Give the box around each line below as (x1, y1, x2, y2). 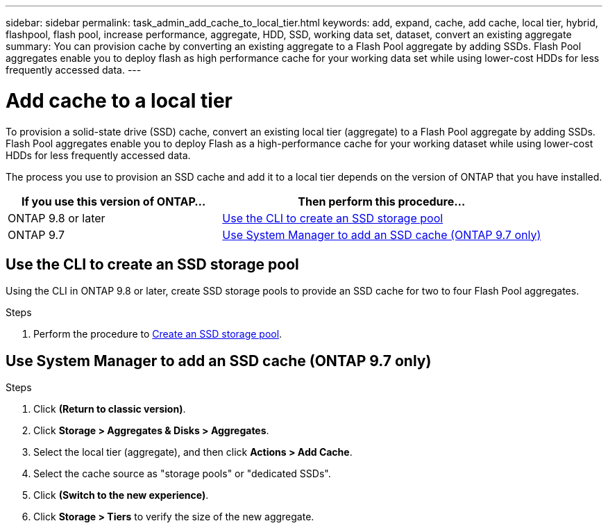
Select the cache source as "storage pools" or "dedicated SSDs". (33, 468, 331, 480)
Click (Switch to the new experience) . (33, 489, 209, 502)
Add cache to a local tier (6, 88, 233, 113)
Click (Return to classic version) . (33, 403, 186, 415)
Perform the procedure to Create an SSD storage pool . (33, 328, 282, 340)
